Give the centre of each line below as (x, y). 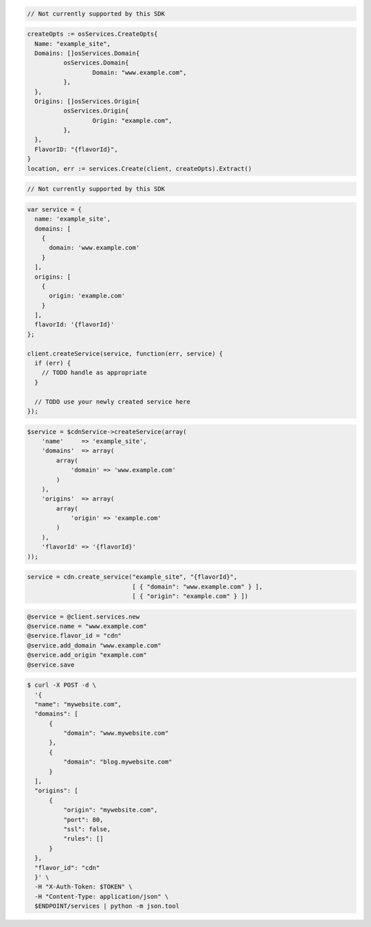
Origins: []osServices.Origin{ (87, 101)
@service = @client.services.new (83, 617)
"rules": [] (83, 839)
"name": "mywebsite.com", (78, 704)
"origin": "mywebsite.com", (110, 810)
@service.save (51, 665)
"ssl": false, (87, 829)
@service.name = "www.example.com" (87, 626)
